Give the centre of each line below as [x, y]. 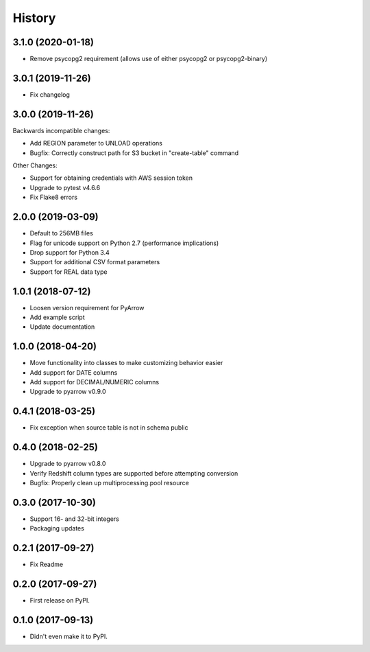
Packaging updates [57, 528]
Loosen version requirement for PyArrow [87, 307]
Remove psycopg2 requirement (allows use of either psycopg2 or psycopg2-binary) [149, 59]
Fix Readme [47, 564]
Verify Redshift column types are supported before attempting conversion [134, 473]
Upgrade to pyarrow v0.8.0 [68, 464]
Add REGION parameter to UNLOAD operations [96, 143]
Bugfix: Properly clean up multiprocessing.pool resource [110, 483]
